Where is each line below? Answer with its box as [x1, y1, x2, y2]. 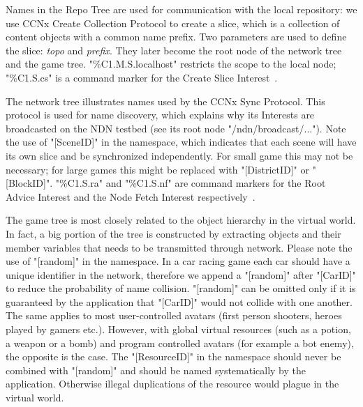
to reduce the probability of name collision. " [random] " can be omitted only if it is [6, 281, 356, 295]
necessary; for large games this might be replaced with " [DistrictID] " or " [6, 162, 316, 176]
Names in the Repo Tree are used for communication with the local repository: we [6, 2, 357, 16]
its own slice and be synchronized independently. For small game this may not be [6, 148, 353, 162]
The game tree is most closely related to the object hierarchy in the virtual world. [6, 213, 356, 227]
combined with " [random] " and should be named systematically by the [6, 362, 306, 377]
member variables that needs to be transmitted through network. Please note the [6, 240, 353, 254]
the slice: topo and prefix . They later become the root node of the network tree [6, 43, 342, 57]
